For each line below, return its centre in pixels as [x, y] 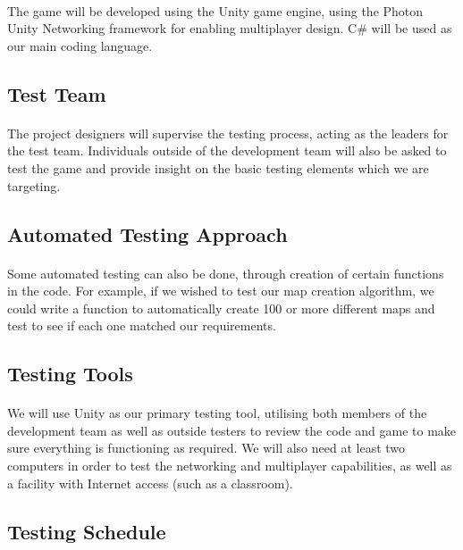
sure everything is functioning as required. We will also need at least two [206, 448]
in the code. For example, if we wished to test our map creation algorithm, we [221, 291]
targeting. [34, 185]
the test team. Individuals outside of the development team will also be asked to [227, 150]
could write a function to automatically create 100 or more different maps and [221, 308]
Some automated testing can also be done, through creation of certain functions [226, 273]
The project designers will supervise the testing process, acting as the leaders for [228, 133]
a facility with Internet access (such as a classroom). [150, 483]
